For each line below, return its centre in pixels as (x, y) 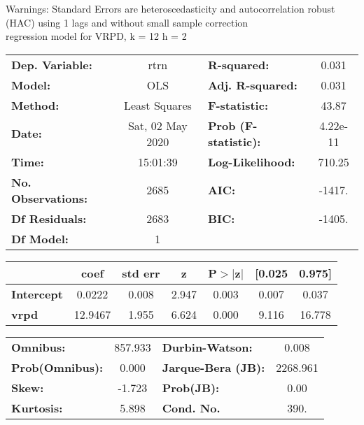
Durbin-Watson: (207, 347)
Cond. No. (191, 408)
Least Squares (157, 105)
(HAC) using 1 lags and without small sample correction (127, 22)
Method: (35, 105)
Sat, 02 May (157, 125)
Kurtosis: (37, 408)
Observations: (50, 198)
